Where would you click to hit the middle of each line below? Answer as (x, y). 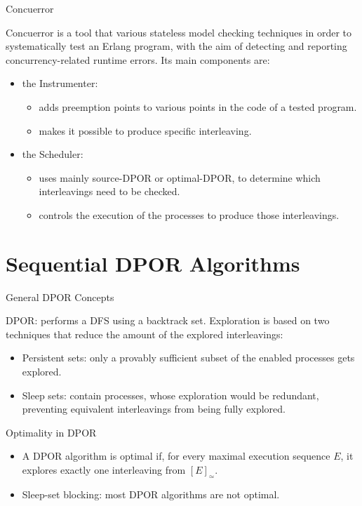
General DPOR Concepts (60, 297)
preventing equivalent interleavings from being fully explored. (154, 409)
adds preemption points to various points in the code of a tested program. (198, 106)
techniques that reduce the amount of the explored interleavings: (145, 334)
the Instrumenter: (60, 83)
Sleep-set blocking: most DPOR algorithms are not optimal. (151, 494)
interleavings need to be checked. (109, 191)
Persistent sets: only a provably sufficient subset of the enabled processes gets (188, 358)
